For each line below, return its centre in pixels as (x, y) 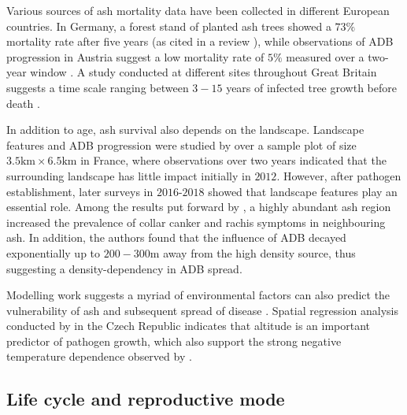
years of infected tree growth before (311, 87)
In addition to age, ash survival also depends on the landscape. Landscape (185, 130)
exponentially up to (54, 252)
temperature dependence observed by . (99, 356)
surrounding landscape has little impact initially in (129, 175)
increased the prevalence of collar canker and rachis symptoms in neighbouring (196, 222)
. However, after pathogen (339, 175)
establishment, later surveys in (80, 191)
